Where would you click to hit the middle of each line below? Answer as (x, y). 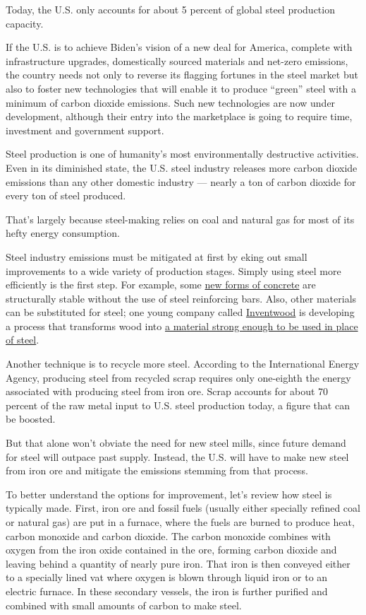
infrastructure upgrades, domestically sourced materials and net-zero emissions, (177, 60)
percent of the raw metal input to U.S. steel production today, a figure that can (178, 405)
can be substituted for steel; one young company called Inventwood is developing (180, 312)
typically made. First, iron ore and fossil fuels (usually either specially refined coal (183, 508)
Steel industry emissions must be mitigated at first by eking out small (157, 256)
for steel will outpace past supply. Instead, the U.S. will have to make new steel (177, 456)
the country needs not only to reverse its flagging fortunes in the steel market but (182, 75)
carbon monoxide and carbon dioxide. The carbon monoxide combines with (168, 535)
